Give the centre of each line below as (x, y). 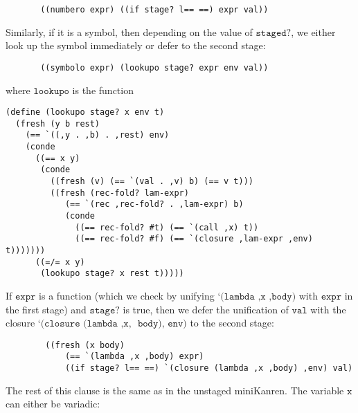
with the (328, 309)
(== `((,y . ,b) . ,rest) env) (97, 135)
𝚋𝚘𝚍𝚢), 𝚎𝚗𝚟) (162, 324)
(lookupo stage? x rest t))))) (112, 274)
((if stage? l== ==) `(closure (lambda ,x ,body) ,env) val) (209, 368)
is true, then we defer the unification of (206, 309)
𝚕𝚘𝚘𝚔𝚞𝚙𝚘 (51, 91)
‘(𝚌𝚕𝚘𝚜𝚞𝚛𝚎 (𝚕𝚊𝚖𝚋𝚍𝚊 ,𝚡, (84, 324)
